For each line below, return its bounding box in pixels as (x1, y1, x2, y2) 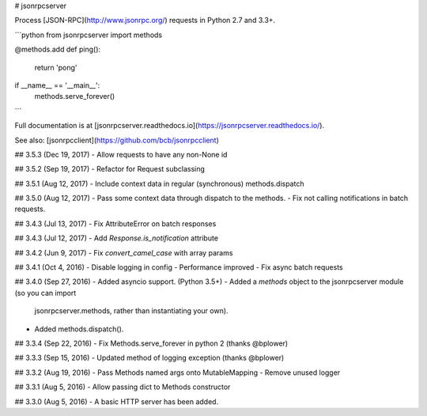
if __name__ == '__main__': (14, 80, 100, 90)
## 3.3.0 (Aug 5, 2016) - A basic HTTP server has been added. (14, 396, 219, 407)
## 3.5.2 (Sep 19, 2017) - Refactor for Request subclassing (14, 165, 206, 174)
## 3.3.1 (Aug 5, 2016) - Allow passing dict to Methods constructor (14, 382, 231, 391)
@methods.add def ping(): (14, 44, 101, 55)
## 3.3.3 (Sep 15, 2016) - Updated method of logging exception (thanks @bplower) (14, 353, 285, 363)
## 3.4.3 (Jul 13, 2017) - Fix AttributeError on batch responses (14, 218, 217, 229)
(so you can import (14, 288, 77, 297)
